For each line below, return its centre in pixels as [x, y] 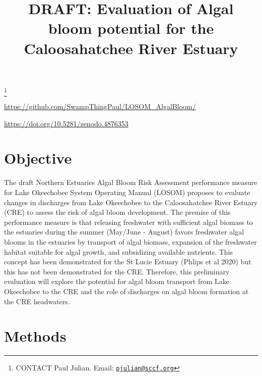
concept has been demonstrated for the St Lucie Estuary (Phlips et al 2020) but [128, 262]
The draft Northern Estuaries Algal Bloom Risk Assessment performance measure [131, 182]
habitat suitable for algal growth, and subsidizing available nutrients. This [119, 251]
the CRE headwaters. [37, 301]
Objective [38, 158]
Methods [35, 336]
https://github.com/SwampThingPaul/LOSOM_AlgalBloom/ [100, 106]
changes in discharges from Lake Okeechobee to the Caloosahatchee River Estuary [131, 202]
